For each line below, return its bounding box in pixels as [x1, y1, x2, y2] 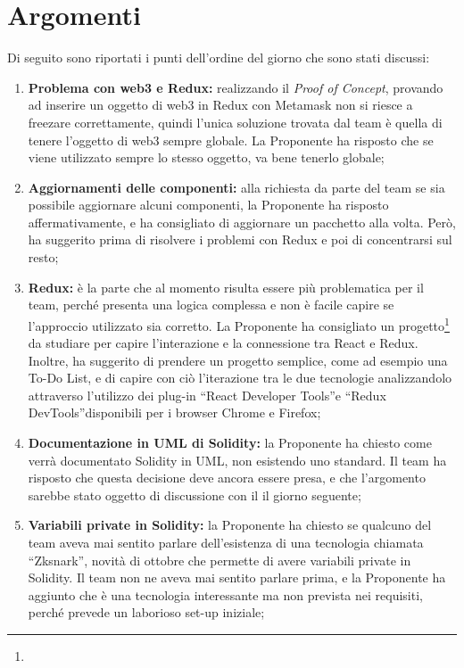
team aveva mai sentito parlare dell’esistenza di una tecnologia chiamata [28, 533, 424, 552]
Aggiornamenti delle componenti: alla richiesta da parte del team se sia [28, 177, 445, 196]
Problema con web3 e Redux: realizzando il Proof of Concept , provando [28, 78, 443, 96]
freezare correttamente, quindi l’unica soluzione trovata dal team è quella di [28, 112, 443, 131]
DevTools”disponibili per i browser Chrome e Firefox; [28, 403, 321, 422]
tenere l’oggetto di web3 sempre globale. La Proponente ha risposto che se [28, 130, 434, 149]
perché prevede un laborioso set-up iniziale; [28, 603, 265, 622]
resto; [28, 248, 59, 267]
